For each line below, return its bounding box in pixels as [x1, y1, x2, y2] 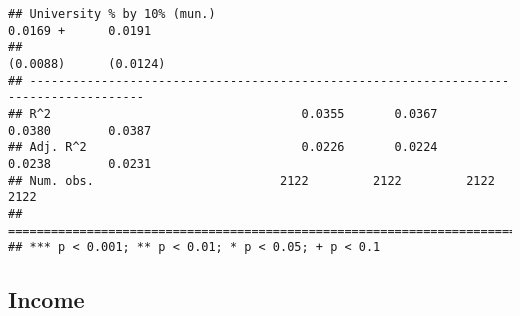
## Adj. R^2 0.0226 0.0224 [8, 140, 438, 155]
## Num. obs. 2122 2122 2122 [8, 173, 495, 188]
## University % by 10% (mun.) [8, 7, 216, 21]
